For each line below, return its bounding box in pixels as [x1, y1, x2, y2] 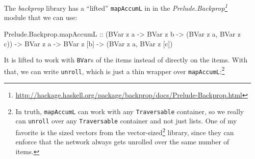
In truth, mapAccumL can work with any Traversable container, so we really [15, 106, 244, 116]
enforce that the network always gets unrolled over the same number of [15, 137, 229, 147]
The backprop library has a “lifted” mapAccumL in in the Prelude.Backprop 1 [4, 1, 228, 13]
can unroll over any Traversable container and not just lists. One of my [15, 116, 237, 126]
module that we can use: [4, 12, 77, 22]
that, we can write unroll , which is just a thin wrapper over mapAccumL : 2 [4, 64, 225, 76]
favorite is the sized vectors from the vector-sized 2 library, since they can [15, 125, 234, 137]
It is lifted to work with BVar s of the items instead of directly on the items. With [4, 55, 248, 65]
